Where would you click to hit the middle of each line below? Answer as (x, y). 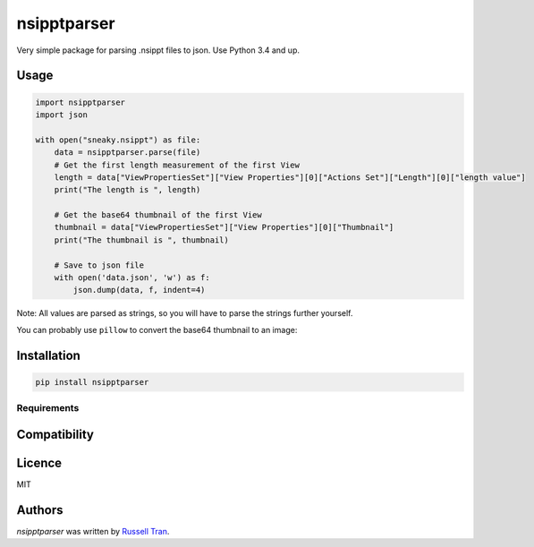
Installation (48, 355)
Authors (40, 510)
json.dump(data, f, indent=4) (139, 290)
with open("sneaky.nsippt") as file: (118, 140)
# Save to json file (99, 265)
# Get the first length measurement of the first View (177, 165)
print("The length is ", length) (127, 190)
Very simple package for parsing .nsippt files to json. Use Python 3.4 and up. (158, 50)
